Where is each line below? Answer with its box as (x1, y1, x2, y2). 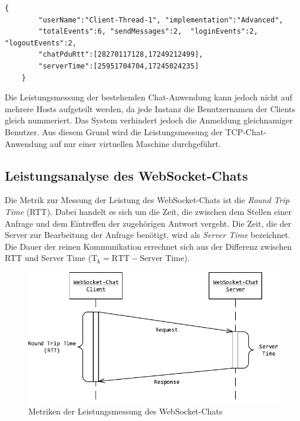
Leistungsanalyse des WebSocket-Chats (5, 166, 248, 184)
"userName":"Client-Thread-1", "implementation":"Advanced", (38, 15, 283, 24)
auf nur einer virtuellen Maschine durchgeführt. (50, 137, 221, 149)
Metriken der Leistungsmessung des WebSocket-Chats (28, 405, 223, 417)
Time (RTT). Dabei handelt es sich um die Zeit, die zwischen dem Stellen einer (5, 205, 292, 217)
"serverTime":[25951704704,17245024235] (38, 61, 199, 70)
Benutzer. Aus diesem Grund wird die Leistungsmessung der (5, 125, 223, 138)
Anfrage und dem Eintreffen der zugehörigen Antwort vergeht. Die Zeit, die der (5, 217, 291, 229)
